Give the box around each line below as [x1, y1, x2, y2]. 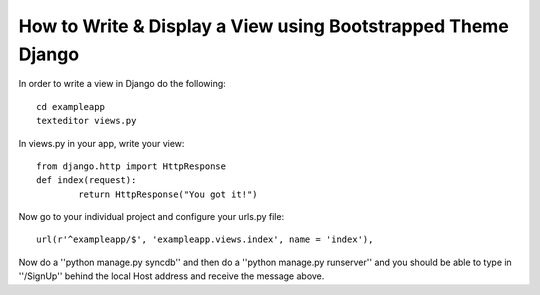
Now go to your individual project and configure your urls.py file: [18, 211, 285, 223]
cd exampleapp [36, 101, 105, 112]
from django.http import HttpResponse [36, 160, 227, 172]
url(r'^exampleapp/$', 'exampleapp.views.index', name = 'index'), [36, 234, 374, 245]
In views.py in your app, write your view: [18, 137, 185, 149]
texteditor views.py [36, 115, 137, 127]
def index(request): [36, 175, 137, 186]
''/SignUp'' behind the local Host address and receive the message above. [18, 270, 325, 282]
